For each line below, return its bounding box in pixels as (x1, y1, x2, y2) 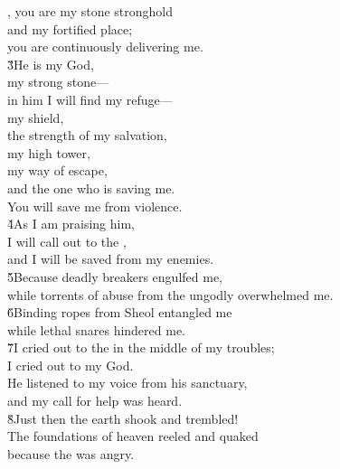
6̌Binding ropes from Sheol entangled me (7, 303, 232, 322)
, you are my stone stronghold (7, 2, 174, 20)
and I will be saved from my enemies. (7, 249, 214, 268)
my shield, (7, 108, 64, 127)
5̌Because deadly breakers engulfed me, (7, 267, 223, 286)
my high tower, (7, 143, 90, 162)
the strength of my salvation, (7, 126, 167, 145)
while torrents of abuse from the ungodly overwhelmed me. (7, 285, 334, 304)
